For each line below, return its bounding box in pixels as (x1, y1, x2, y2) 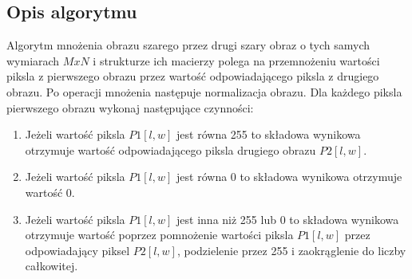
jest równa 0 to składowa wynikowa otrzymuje (176, 168, 402, 185)
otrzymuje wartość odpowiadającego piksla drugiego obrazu (25, 141, 316, 158)
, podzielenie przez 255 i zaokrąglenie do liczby (176, 242, 406, 258)
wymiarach (6, 52, 60, 69)
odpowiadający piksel (25, 242, 130, 258)
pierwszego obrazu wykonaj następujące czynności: (6, 99, 254, 116)
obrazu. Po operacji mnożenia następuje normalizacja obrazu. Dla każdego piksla (6, 83, 402, 100)
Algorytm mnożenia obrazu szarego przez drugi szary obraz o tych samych (6, 37, 370, 53)
